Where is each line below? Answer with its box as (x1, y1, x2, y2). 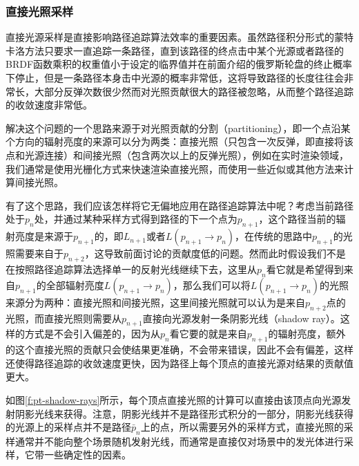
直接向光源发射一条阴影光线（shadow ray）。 (142, 310, 340, 325)
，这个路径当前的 (258, 212, 336, 226)
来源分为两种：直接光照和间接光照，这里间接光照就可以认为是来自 (6, 295, 305, 309)
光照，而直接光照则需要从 (6, 310, 122, 325)
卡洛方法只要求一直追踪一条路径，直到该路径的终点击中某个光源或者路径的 (6, 43, 344, 57)
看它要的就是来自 (169, 326, 247, 341)
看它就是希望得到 (266, 261, 344, 276)
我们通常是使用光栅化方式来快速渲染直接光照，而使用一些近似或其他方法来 (6, 161, 344, 176)
